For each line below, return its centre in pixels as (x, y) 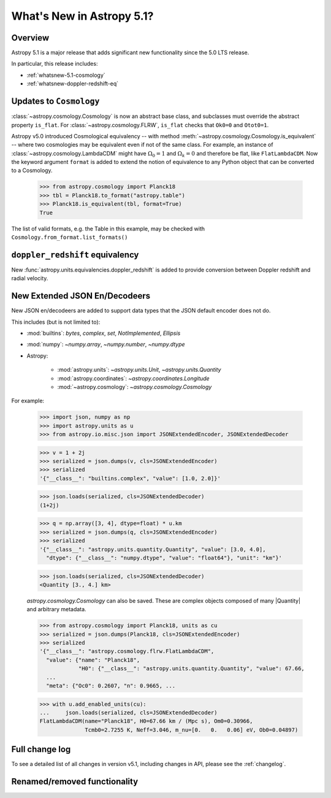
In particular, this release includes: (55, 64)
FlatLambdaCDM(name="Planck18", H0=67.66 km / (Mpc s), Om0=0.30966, (146, 721)
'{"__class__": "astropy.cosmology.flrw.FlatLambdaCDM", (127, 651)
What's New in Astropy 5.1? (82, 16)
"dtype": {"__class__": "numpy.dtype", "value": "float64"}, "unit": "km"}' (164, 558)
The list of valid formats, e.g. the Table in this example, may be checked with (108, 229)
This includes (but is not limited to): (56, 322)
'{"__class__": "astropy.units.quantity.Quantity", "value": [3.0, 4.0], (153, 549)
